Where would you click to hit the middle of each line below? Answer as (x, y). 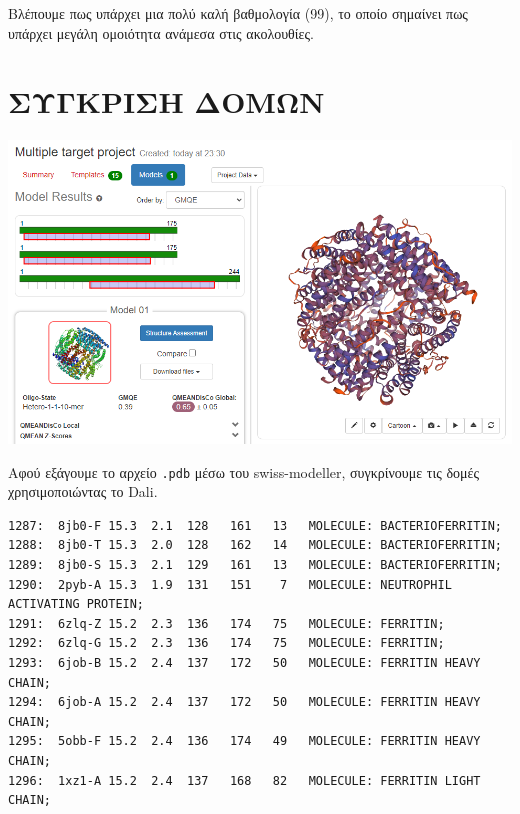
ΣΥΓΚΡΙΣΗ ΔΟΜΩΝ (166, 101)
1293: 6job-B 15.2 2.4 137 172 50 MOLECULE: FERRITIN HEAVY (244, 662)
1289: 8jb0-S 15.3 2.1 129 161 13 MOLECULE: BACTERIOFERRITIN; (255, 565)
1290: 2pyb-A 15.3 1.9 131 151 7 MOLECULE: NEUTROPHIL (230, 584)
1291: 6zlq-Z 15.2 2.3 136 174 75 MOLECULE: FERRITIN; (226, 623)
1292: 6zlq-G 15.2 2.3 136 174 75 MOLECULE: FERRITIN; (226, 643)
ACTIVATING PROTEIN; (76, 604)
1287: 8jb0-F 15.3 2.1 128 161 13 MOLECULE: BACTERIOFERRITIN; (255, 525)
